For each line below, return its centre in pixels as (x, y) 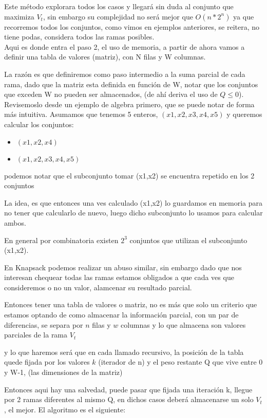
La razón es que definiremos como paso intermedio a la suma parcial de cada (125, 74)
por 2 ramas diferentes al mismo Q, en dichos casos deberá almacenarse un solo (129, 399)
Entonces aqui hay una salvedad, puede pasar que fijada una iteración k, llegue (128, 389)
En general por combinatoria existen (61, 240)
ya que (244, 16)
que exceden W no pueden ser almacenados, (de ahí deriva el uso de (111, 94)
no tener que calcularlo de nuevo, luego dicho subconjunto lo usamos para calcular (133, 213)
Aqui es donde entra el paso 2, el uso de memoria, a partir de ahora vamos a (125, 46)
